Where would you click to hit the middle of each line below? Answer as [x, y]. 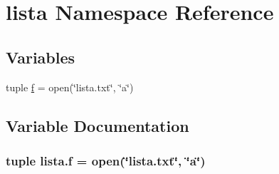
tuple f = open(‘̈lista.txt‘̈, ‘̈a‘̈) [70, 87]
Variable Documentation [98, 125]
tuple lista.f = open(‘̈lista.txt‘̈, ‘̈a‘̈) [106, 160]
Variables [41, 57]
